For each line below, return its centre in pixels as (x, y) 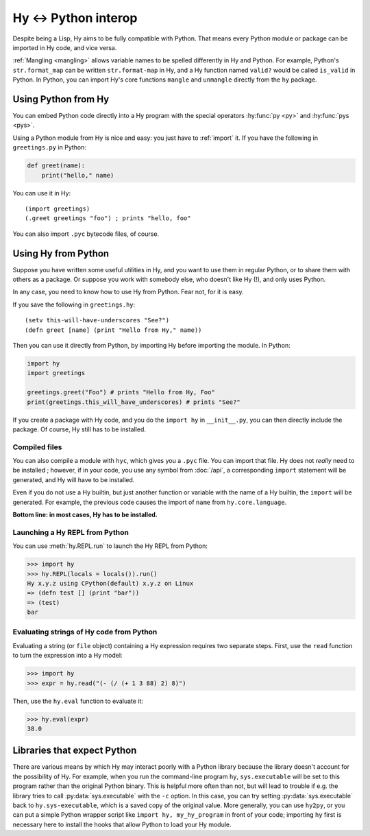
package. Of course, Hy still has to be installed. (79, 429)
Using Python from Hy (61, 99)
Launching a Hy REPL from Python (71, 532)
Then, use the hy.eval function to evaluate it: (78, 701)
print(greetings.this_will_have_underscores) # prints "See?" (134, 402)
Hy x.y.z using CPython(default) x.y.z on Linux (110, 583)
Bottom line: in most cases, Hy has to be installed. (85, 514)
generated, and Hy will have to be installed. (74, 479)
